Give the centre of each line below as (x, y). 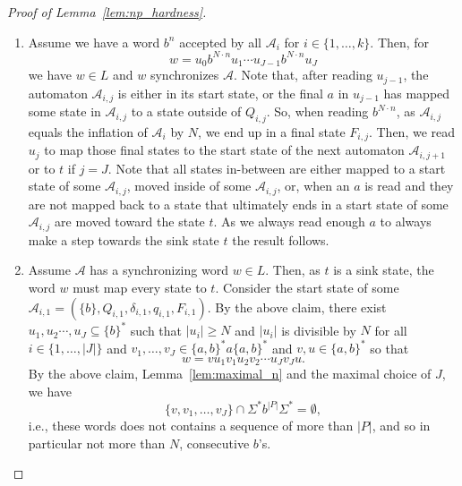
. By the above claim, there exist (297, 307)
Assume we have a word (94, 42)
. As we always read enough (289, 222)
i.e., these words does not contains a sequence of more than (191, 425)
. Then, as (293, 270)
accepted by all (220, 42)
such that (156, 330)
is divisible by (319, 330)
